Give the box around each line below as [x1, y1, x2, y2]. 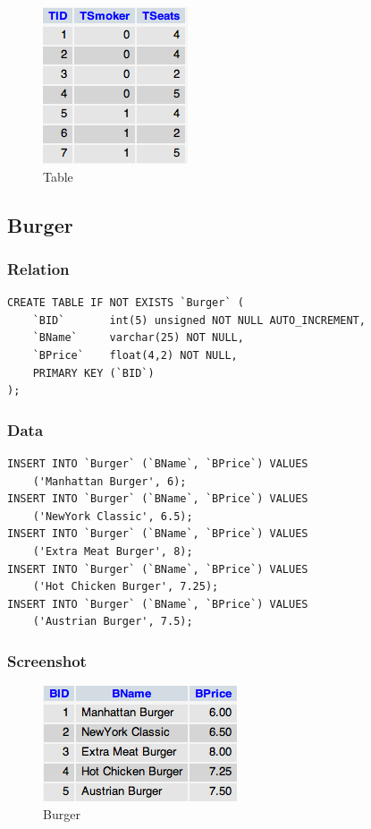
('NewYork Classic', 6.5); [32, 509, 193, 523]
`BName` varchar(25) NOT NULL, [32, 331, 244, 345]
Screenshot [7, 649, 87, 671]
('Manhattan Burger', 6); [32, 474, 187, 488]
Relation [7, 257, 70, 279]
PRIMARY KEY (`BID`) [32, 366, 155, 380]
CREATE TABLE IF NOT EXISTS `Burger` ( [7, 296, 244, 310]
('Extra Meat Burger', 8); [32, 544, 193, 558]
